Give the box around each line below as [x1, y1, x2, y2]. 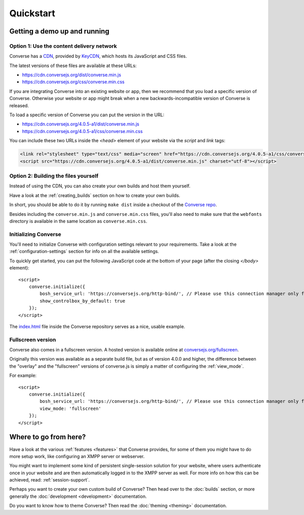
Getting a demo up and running [9, 27, 109, 36]
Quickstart [9, 8, 56, 19]
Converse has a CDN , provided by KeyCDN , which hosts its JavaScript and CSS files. [9, 53, 187, 59]
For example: [9, 372, 37, 378]
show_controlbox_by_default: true [40, 298, 126, 304]
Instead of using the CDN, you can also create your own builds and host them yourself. [9, 183, 191, 189]
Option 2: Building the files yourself [9, 172, 99, 179]
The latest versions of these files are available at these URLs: [9, 62, 137, 69]
